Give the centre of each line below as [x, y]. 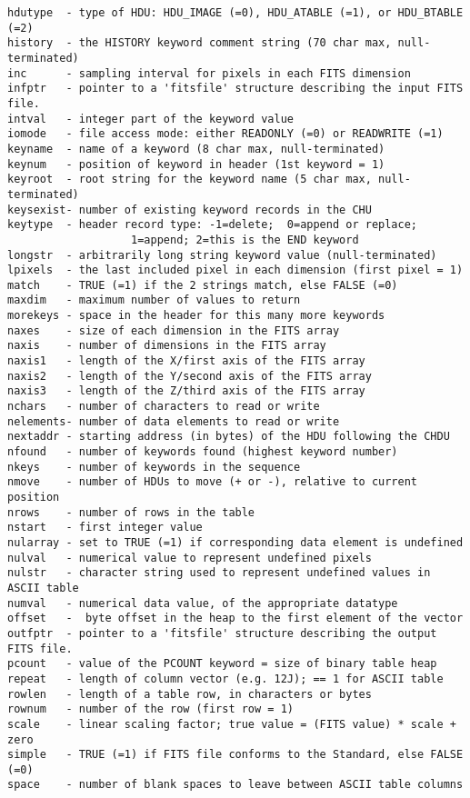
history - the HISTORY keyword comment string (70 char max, [200, 43]
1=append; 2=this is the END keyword [245, 239]
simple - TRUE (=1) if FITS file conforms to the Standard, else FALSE [235, 755]
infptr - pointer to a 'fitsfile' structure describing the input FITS [235, 89]
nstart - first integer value [105, 528]
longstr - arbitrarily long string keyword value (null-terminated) [222, 255]
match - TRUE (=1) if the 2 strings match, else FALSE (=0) [203, 285]
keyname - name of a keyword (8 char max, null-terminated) [196, 149]
